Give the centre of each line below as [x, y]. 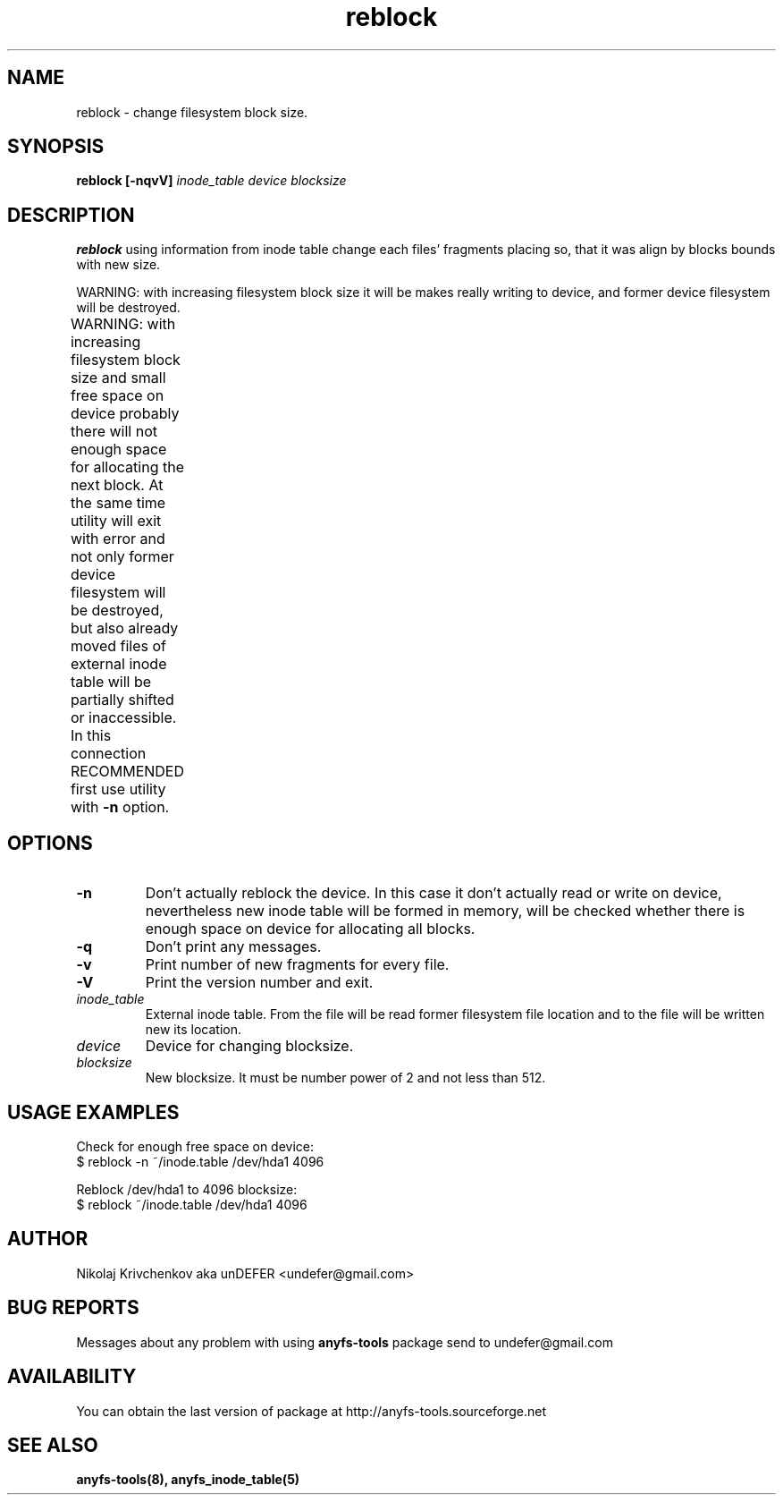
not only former [122, 557]
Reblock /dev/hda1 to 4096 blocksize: [187, 1189]
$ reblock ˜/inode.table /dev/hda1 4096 [192, 1204]
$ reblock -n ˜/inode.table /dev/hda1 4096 [200, 1161]
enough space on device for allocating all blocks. [310, 929]
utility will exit [116, 521]
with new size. [118, 265]
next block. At [117, 485]
